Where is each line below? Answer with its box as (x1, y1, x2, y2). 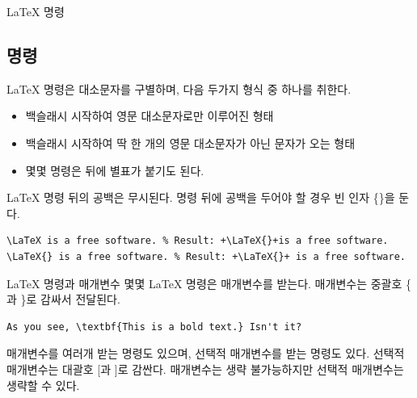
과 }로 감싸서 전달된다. (6, 291, 120, 308)
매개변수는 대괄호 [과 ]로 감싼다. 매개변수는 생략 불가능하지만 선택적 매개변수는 (6, 360, 404, 377)
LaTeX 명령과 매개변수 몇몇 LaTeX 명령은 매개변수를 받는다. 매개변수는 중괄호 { (6, 274, 411, 291)
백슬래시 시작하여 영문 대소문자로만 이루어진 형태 (25, 107, 274, 124)
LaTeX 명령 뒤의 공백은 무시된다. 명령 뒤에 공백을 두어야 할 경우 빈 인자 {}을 (6, 189, 395, 206)
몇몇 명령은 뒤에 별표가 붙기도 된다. (25, 161, 204, 178)
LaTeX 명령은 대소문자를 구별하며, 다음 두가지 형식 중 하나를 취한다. (6, 80, 352, 97)
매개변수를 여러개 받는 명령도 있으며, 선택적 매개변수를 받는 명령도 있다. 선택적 (6, 345, 405, 362)
